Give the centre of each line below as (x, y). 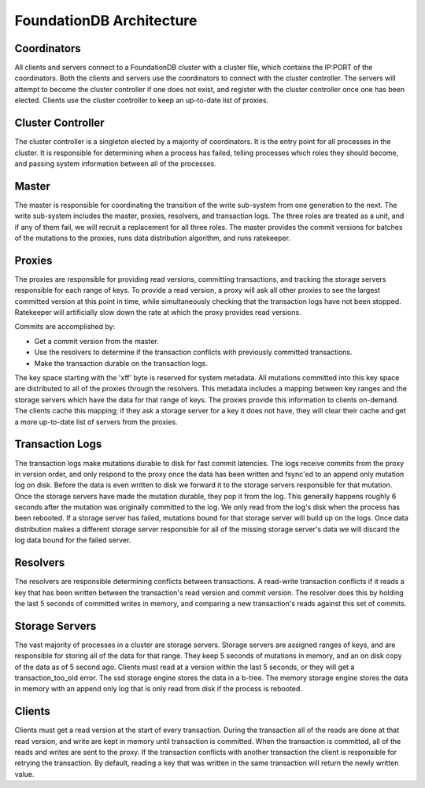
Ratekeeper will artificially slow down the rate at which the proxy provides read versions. (158, 313)
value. (24, 774)
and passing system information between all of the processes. (115, 163)
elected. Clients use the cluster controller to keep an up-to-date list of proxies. (142, 100)
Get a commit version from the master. (96, 341)
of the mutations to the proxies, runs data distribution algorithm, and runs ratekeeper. (153, 238)
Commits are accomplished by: (65, 327)
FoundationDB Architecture (106, 20)
